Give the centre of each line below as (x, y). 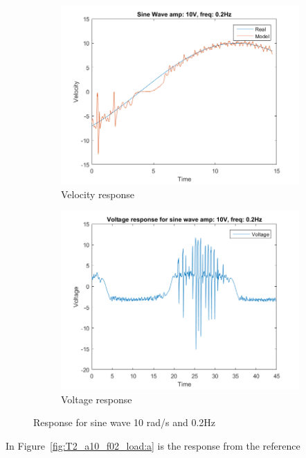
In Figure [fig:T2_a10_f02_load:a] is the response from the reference (153, 445)
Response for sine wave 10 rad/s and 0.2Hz (125, 422)
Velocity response (98, 194)
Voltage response (97, 399)
